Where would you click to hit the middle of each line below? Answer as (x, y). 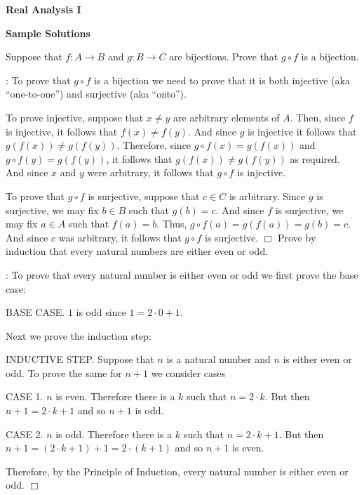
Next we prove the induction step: (79, 335)
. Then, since (318, 117)
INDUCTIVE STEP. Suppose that (80, 359)
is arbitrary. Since (267, 196)
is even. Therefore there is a (115, 396)
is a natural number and (218, 359)
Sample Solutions (48, 33)
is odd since (101, 312)
